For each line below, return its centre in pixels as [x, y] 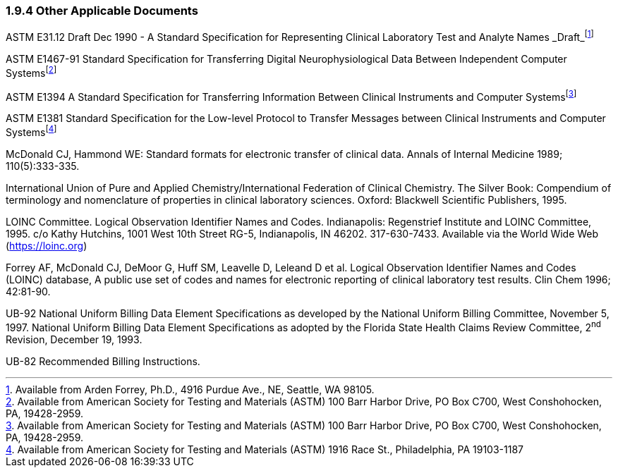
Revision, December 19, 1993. [74, 339]
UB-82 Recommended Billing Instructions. [103, 361]
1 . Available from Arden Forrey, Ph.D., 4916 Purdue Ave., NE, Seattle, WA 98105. [190, 389]
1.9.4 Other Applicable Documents [102, 11]
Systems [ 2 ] [31, 72]
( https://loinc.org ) [47, 246]
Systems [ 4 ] [31, 131]
